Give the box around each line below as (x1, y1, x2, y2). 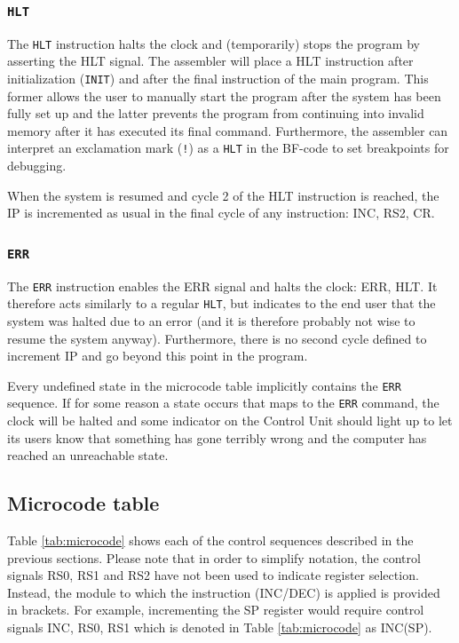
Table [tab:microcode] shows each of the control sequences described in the (7, 531, 414, 550)
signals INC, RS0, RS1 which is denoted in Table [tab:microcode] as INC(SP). (7, 618, 432, 637)
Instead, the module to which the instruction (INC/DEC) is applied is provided (7, 583, 440, 601)
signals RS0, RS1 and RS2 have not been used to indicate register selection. (7, 566, 419, 584)
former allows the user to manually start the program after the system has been (7, 86, 441, 105)
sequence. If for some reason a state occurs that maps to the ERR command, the (7, 393, 439, 412)
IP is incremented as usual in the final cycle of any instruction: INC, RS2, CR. (7, 203, 435, 222)
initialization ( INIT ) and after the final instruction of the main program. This (7, 69, 429, 88)
